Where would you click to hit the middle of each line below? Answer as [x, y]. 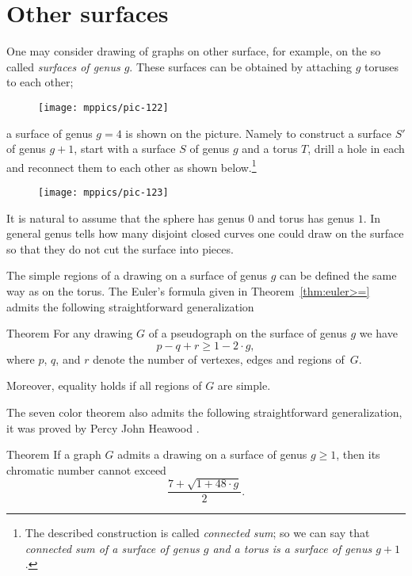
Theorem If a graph [54, 454]
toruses [381, 66]
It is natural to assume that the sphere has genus [126, 217]
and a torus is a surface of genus [292, 548]
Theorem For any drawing [70, 333]
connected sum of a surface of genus [112, 548]
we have [378, 333]
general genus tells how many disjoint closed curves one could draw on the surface [205, 233]
